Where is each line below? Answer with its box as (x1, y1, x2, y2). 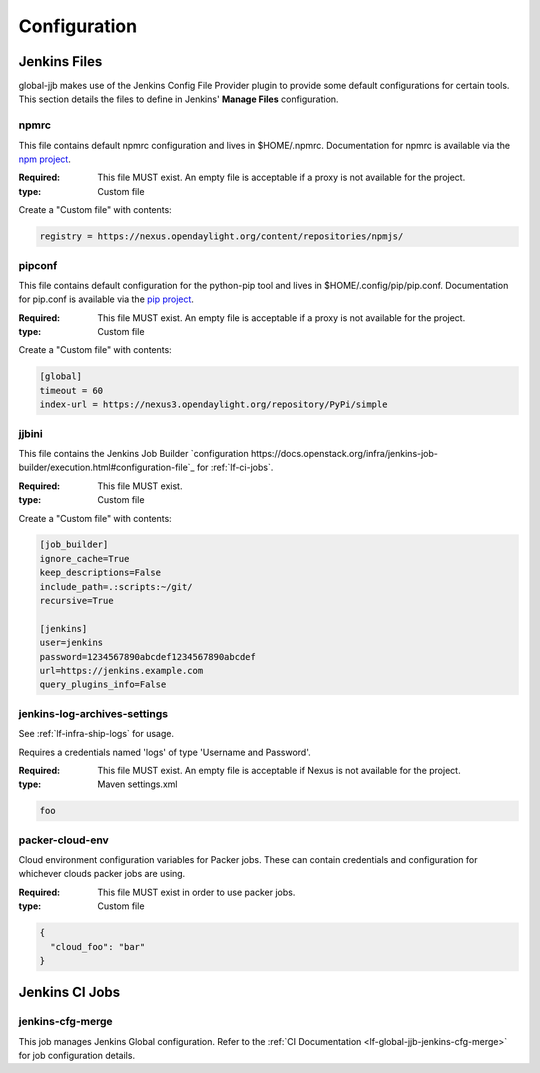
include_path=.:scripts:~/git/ (39, 581, 194, 592)
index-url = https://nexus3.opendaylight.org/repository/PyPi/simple (39, 399, 388, 410)
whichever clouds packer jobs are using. (18, 868, 186, 880)
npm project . (18, 153, 72, 165)
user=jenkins (39, 637, 104, 649)
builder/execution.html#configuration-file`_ (18, 461, 195, 474)
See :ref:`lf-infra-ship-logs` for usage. (18, 728, 175, 740)
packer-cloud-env (18, 833, 109, 847)
